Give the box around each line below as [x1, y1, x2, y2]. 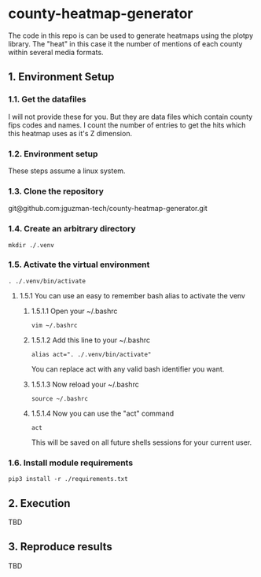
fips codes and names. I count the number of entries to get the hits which [8, 120, 246, 130]
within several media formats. [8, 47, 104, 57]
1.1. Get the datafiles [8, 94, 86, 105]
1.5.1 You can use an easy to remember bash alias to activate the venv [19, 290, 246, 300]
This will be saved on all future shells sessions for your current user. [31, 438, 252, 447]
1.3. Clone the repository [8, 186, 104, 197]
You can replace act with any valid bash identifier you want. [31, 364, 225, 374]
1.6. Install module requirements [8, 457, 134, 468]
